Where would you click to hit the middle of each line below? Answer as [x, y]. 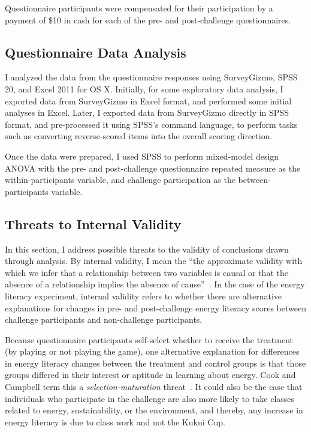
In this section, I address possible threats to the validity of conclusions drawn [147, 249]
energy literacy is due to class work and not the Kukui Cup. [115, 421]
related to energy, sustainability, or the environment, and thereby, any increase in [154, 410]
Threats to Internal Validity [93, 223]
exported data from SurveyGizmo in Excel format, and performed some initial [148, 100]
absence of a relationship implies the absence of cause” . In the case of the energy [155, 284]
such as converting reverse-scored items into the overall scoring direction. [139, 136]
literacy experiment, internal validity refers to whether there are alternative [144, 295]
